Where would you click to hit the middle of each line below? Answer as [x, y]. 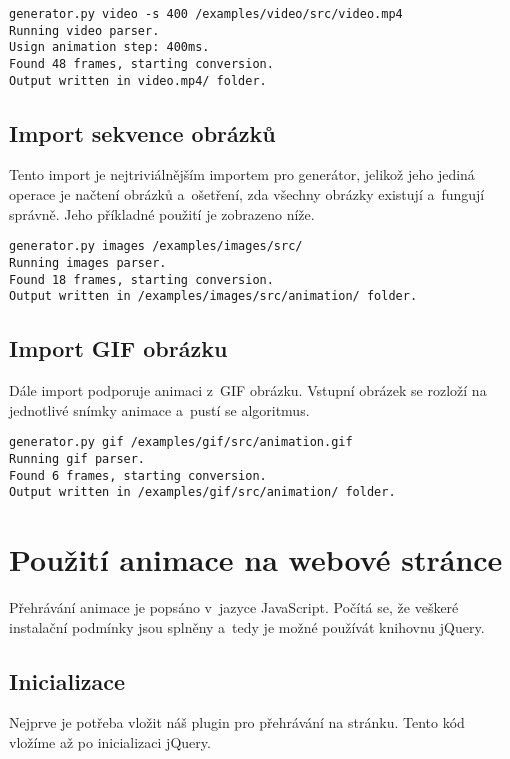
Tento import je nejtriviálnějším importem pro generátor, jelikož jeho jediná [242, 174]
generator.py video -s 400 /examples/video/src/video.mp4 [206, 14]
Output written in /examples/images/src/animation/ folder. [213, 296]
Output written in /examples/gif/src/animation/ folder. [202, 492]
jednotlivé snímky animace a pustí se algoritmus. [159, 409]
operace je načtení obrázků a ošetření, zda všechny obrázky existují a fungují [247, 194]
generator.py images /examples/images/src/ [156, 246]
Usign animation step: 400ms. [109, 47]
